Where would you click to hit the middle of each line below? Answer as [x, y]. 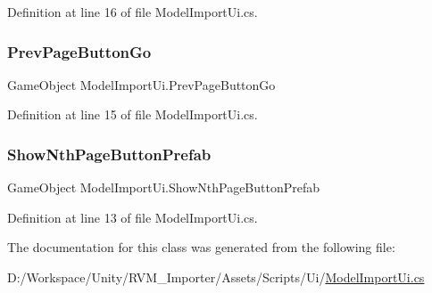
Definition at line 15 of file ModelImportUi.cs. [133, 114]
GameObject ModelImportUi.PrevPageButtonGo [141, 84]
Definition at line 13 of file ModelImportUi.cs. [133, 217]
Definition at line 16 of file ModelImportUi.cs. [133, 12]
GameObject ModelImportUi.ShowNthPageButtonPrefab [164, 187]
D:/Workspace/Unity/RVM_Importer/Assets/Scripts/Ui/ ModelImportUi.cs [216, 277]
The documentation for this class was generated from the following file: [201, 247]
